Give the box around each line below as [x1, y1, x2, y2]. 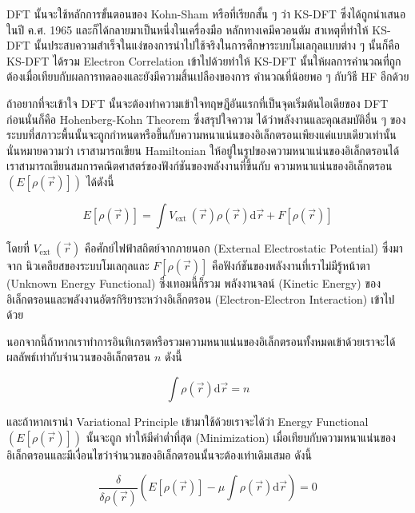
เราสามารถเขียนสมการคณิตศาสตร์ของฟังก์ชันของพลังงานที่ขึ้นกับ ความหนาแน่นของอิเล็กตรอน [6, 157, 393, 174]
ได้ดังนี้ [86, 173, 114, 189]
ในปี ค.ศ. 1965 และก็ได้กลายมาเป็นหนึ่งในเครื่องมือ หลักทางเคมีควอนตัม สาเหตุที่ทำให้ [6, 21, 369, 38]
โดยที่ [6, 239, 30, 256]
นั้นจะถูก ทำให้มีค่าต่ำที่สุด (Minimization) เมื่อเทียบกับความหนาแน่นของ [86, 428, 396, 445]
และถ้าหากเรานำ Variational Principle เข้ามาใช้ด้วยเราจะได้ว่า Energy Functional [6, 412, 369, 429]
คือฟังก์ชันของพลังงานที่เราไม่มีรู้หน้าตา [212, 256, 370, 273]
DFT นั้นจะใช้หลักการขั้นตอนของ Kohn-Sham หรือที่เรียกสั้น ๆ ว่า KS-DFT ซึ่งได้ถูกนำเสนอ [6, 6, 406, 22]
